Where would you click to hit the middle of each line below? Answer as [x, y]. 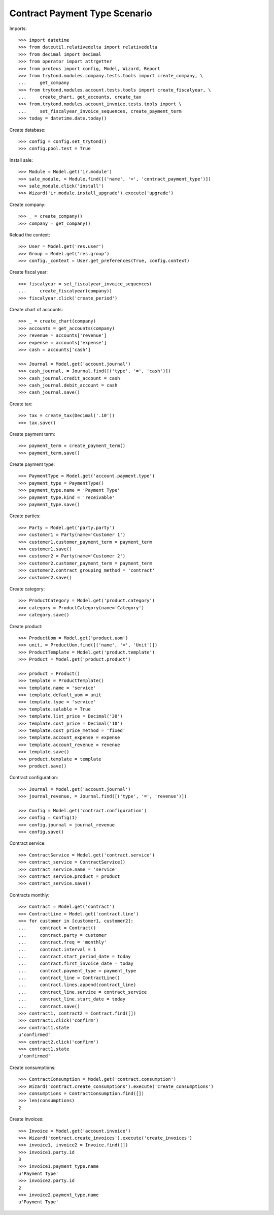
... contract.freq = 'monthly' [63, 942]
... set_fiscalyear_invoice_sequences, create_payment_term [100, 111]
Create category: [27, 589]
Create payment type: [32, 464]
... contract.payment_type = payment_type [77, 971]
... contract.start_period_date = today [75, 956]
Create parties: [25, 516]
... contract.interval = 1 [57, 949]
